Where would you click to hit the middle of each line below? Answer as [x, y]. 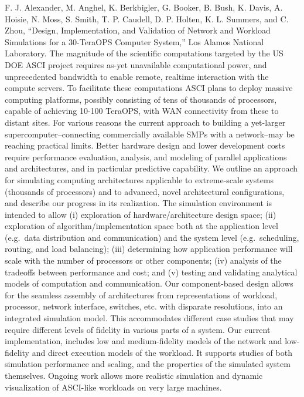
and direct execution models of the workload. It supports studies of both [162, 352]
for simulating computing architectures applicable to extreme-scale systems [139, 179]
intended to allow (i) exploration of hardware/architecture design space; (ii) [141, 214]
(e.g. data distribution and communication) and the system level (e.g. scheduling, [152, 237]
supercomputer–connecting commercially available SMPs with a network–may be [150, 134]
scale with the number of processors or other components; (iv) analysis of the [143, 260]
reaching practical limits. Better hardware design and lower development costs [145, 145]
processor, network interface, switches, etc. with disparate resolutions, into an [144, 306]
